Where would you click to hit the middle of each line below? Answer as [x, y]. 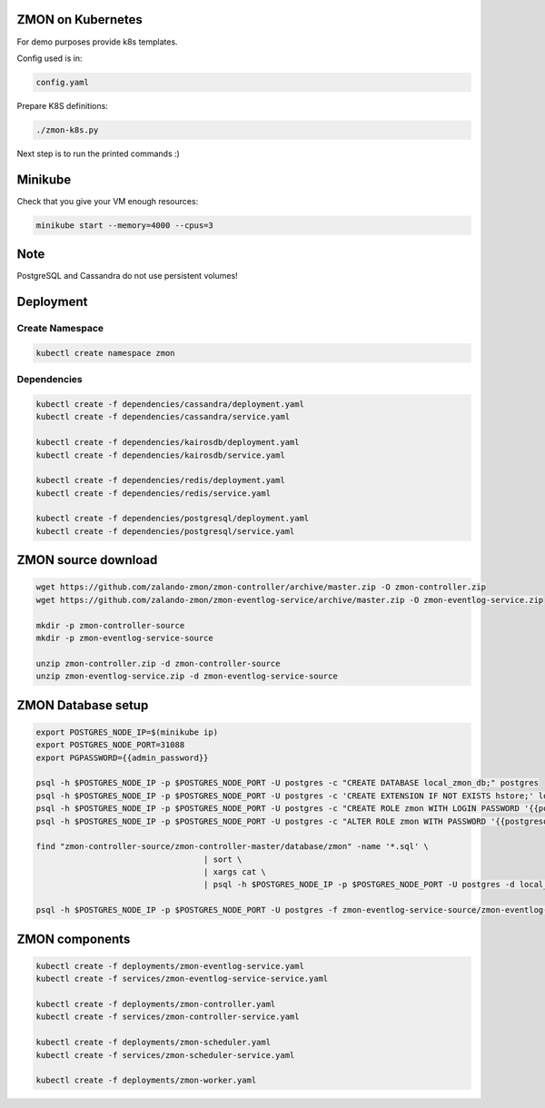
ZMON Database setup [83, 705]
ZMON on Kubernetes [79, 20]
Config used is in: [50, 58]
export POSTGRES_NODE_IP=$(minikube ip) [127, 732]
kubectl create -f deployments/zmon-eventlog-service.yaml [170, 966]
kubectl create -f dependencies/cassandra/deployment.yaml [170, 404]
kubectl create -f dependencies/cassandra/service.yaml [163, 417]
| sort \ [223, 859]
